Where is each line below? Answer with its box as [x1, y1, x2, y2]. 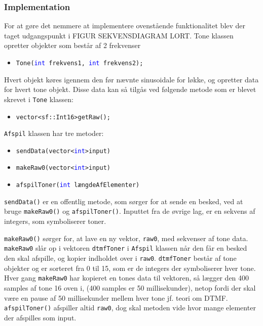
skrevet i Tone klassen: [4, 94, 74, 104]
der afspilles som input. [4, 312, 77, 322]
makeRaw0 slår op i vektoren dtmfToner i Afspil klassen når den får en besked [4, 243, 247, 253]
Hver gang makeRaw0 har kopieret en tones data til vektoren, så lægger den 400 [4, 272, 249, 283]
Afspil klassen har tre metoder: [4, 128, 104, 138]
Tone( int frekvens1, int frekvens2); [16, 60, 143, 67]
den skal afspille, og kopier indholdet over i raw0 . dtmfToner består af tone [4, 253, 237, 263]
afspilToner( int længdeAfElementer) [16, 181, 140, 189]
